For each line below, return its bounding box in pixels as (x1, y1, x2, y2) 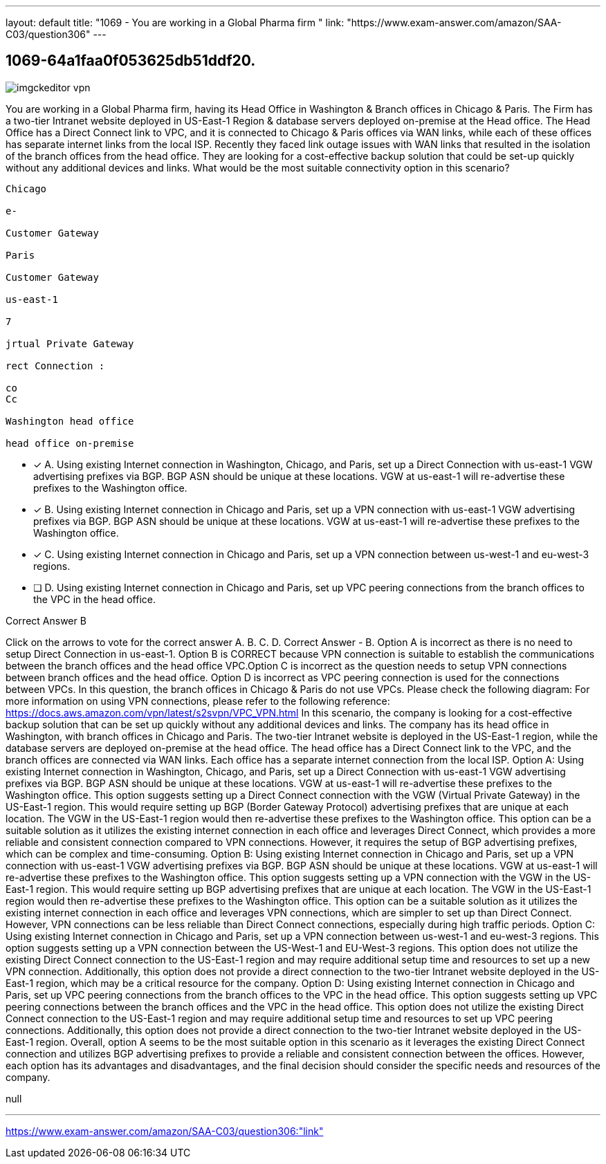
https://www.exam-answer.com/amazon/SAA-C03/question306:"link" (6, 1125, 324, 1137)
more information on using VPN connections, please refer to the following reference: (6, 694, 390, 707)
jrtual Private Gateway (6, 338, 134, 349)
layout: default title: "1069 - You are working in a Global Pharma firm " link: (6, 17, 345, 28)
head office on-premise (6, 437, 134, 449)
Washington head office (6, 415, 134, 427)
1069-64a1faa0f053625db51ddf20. (6, 52, 256, 70)
